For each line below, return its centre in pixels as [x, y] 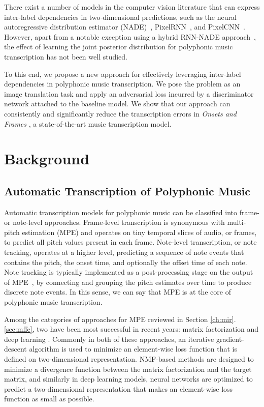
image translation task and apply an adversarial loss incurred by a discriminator [129, 93]
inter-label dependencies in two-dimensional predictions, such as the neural [120, 17]
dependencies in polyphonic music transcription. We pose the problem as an [122, 84]
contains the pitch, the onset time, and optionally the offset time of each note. [126, 262]
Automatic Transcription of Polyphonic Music [127, 191]
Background [47, 158]
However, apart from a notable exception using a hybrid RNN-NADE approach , [130, 36]
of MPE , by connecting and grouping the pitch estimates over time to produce [128, 282]
